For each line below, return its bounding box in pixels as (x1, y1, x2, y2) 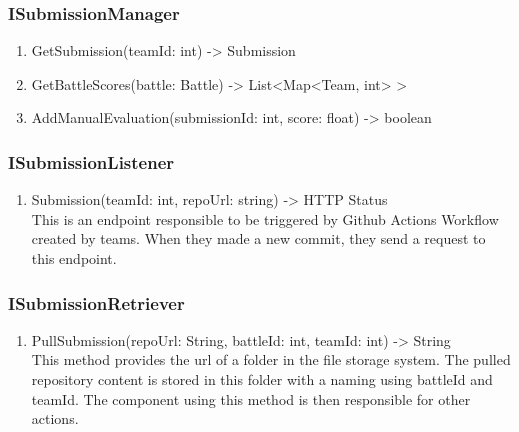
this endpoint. (31, 248, 117, 268)
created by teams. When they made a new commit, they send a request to (31, 228, 486, 249)
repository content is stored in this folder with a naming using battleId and (31, 369, 493, 389)
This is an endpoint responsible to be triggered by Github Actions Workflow (31, 208, 499, 229)
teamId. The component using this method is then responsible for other (31, 388, 471, 409)
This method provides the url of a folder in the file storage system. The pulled (31, 349, 511, 370)
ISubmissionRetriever (8, 290, 185, 315)
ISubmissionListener (8, 149, 175, 174)
